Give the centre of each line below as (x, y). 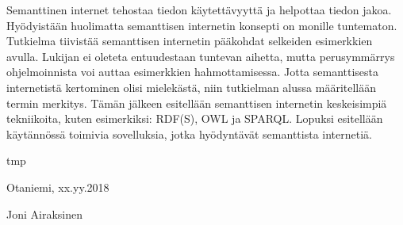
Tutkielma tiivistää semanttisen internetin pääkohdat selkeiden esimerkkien (190, 41)
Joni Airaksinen (44, 214)
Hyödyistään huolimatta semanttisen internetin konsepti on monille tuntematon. (202, 25)
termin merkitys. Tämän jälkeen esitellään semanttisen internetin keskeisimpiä (197, 103)
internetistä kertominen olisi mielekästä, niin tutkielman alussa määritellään (192, 87)
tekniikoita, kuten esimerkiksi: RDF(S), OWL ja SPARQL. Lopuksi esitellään (195, 118)
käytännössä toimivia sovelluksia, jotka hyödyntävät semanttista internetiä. (189, 133)
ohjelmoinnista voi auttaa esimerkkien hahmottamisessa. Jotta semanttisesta (193, 72)
